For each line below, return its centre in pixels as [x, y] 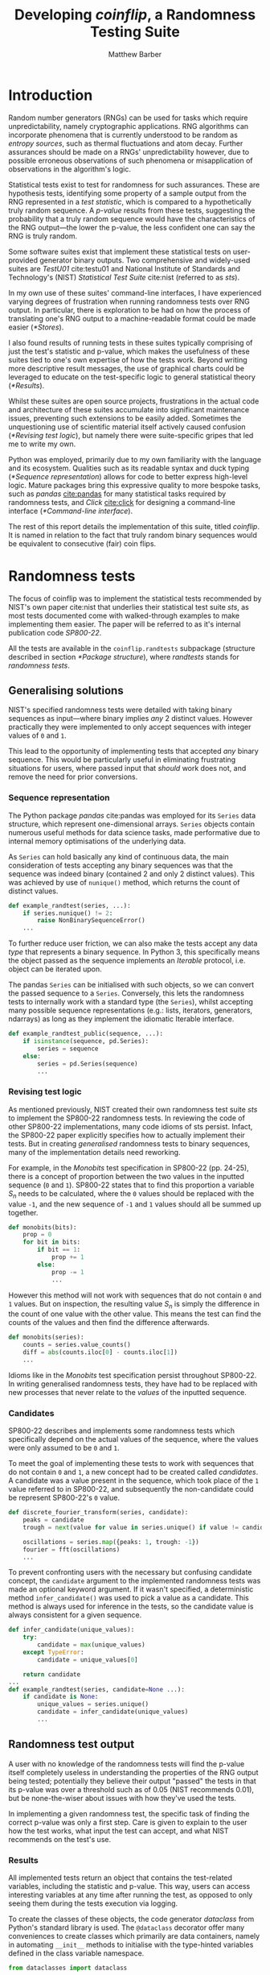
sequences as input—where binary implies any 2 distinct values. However [131, 718]
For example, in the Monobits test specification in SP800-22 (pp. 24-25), [129, 1168]
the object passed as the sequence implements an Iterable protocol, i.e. [127, 961]
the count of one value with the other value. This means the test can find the [135, 1314]
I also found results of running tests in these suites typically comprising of [131, 342]
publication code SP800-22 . [55, 632]
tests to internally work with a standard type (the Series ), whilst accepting [131, 1002]
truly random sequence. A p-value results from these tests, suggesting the [132, 210]
